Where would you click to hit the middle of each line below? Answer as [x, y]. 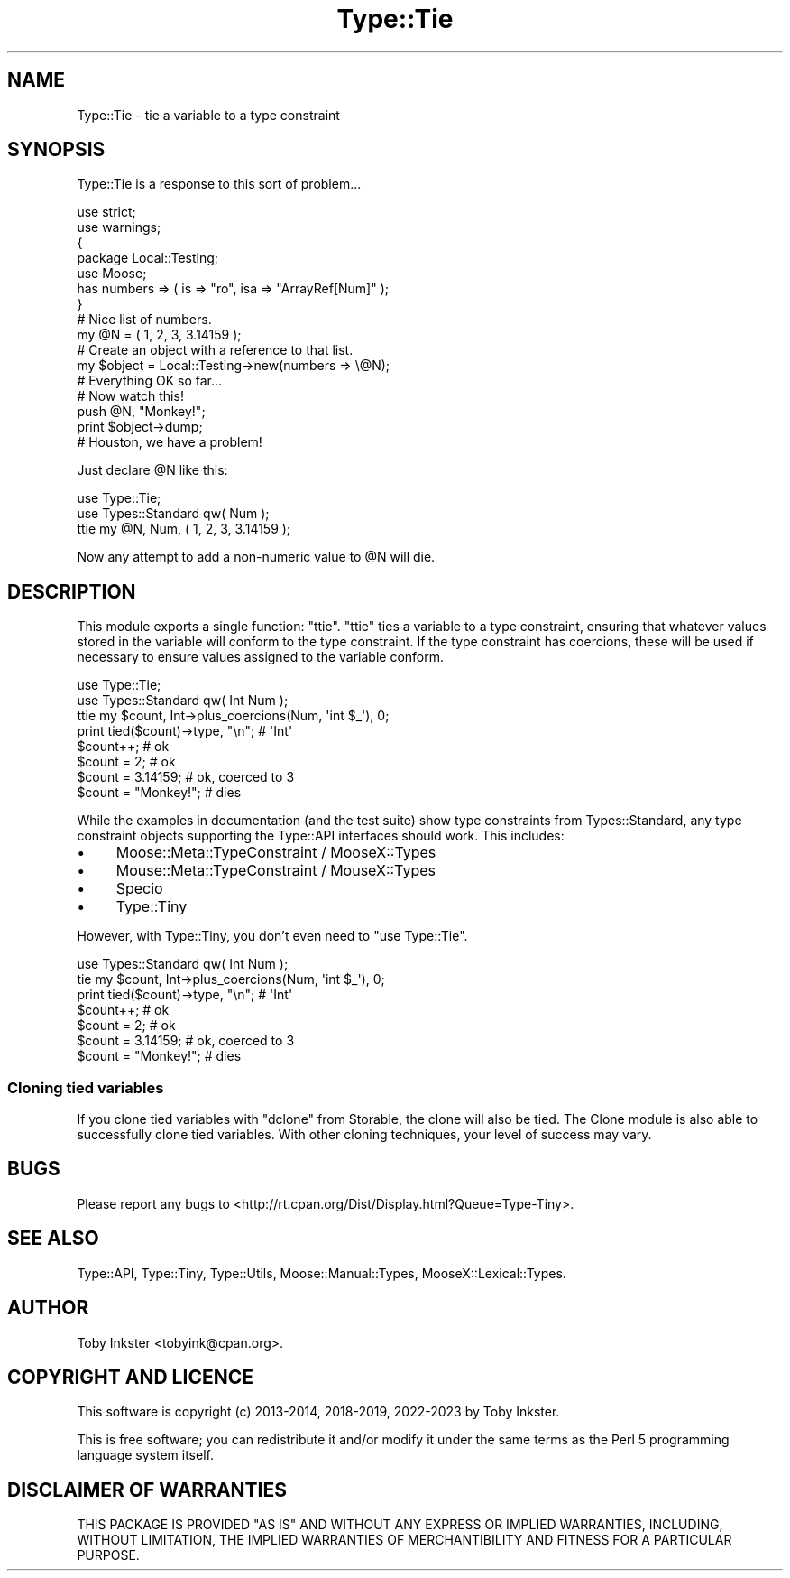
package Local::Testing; [148, 258]
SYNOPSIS [56, 150]
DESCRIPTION [72, 591]
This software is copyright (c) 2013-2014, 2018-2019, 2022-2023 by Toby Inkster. [318, 1412]
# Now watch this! [130, 396]
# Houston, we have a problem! [170, 442]
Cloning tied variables [86, 1087]
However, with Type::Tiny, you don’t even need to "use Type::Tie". [272, 936]
